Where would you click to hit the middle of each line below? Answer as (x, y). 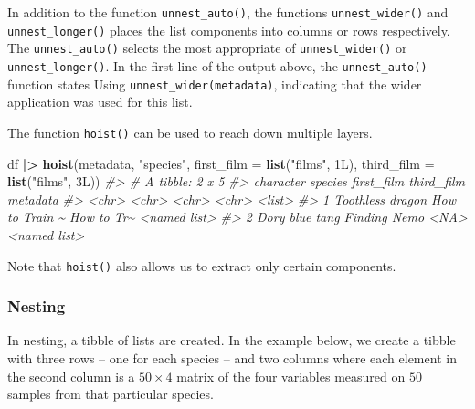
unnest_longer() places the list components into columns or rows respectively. (229, 30)
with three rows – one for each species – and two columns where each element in (232, 357)
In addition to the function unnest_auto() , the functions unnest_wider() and (228, 12)
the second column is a (71, 376)
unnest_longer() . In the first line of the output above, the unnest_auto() (217, 65)
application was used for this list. (100, 102)
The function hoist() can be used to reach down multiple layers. (190, 132)
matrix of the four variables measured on (291, 376)
